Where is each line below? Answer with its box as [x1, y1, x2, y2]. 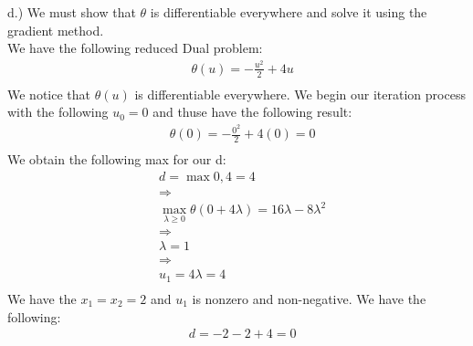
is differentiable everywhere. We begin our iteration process [134, 84, 466, 103]
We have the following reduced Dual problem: [7, 38, 263, 58]
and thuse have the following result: [152, 102, 352, 121]
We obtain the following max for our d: [7, 149, 226, 168]
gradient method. [7, 20, 104, 39]
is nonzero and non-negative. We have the [192, 288, 426, 308]
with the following [7, 102, 109, 121]
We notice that [7, 84, 90, 103]
